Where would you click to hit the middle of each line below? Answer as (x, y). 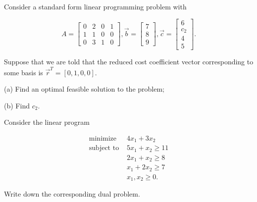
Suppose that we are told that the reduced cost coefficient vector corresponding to (129, 62)
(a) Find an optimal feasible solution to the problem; (84, 89)
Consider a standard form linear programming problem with (95, 6)
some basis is (24, 72)
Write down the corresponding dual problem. (72, 194)
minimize (103, 138)
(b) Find (17, 105)
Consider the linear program (47, 122)
